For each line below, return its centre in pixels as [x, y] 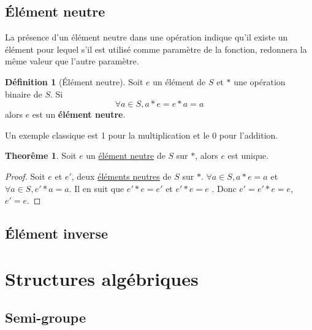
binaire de [24, 94]
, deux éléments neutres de [121, 176]
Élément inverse [57, 233]
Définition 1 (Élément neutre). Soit [74, 81]
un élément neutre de [126, 155]
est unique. [248, 155]
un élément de [179, 81]
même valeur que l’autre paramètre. [72, 61]
